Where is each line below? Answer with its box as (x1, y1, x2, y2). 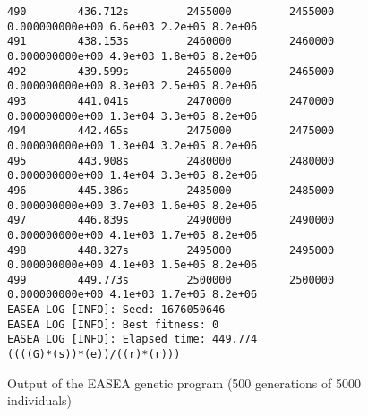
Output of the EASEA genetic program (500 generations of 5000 (7, 373, 361, 392)
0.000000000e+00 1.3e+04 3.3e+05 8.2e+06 (7, 109, 258, 123)
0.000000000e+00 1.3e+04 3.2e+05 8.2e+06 (7, 139, 258, 152)
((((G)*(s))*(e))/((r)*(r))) (7, 348, 181, 361)
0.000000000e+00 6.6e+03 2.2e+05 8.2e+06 (7, 20, 258, 33)
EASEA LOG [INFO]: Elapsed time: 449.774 (7, 333, 258, 346)
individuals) (7, 391, 73, 410)
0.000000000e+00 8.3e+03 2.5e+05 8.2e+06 (7, 80, 258, 93)
